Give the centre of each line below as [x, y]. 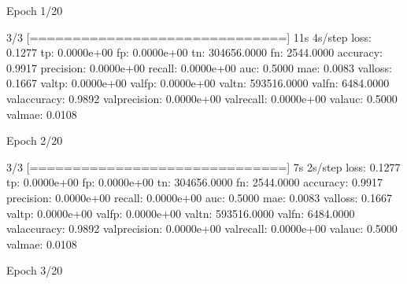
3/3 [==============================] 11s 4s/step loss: [189, 37]
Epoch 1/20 [35, 10]
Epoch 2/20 [35, 140]
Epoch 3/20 [35, 270]
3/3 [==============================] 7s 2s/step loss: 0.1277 [203, 166]
